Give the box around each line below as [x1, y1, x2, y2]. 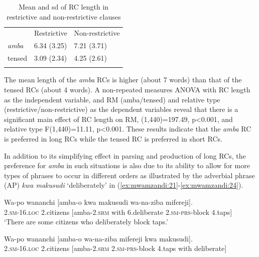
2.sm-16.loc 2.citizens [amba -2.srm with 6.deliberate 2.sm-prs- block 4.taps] [4, 206, 232, 217]
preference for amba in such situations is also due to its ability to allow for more [4, 160, 250, 171]
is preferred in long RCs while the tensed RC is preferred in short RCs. [4, 134, 222, 144]
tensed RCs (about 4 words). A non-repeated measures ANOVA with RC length [4, 84, 250, 95]
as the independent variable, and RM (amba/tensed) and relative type [4, 94, 220, 104]
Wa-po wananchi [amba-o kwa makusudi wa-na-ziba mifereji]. [4, 197, 193, 207]
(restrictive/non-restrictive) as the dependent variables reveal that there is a [4, 104, 238, 114]
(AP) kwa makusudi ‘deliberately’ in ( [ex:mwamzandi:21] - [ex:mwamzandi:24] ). [4, 180, 243, 190]
